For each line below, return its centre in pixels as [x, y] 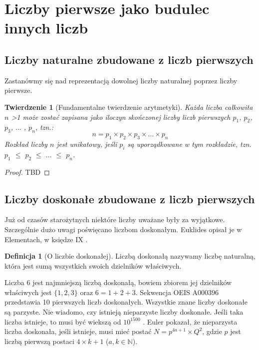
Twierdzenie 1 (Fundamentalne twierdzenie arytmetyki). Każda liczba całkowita [129, 107]
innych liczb [46, 28]
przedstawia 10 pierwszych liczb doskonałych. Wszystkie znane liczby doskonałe [126, 302]
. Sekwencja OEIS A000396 [177, 292]
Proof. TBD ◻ [27, 172]
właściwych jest [28, 292]
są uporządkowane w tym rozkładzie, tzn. [189, 144]
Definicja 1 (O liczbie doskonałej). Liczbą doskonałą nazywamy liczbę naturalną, [130, 256]
